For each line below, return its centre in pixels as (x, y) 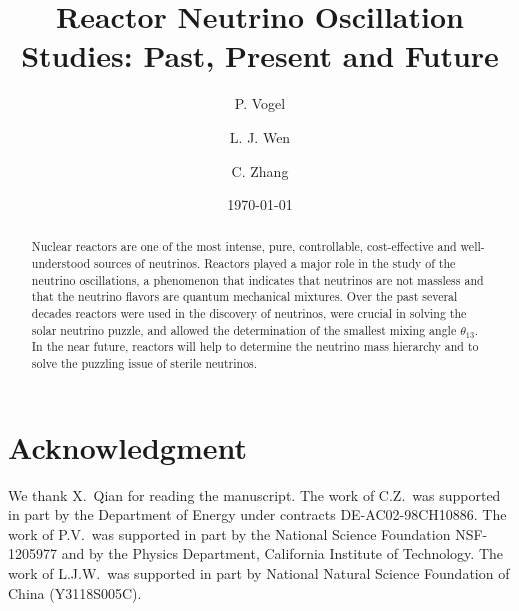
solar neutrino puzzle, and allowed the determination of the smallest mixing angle (244, 329)
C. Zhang (260, 170)
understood (61, 263)
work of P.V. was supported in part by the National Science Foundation (229, 533)
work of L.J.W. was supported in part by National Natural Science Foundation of (259, 573)
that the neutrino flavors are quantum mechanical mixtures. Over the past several (244, 296)
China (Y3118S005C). (75, 592)
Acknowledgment (127, 446)
